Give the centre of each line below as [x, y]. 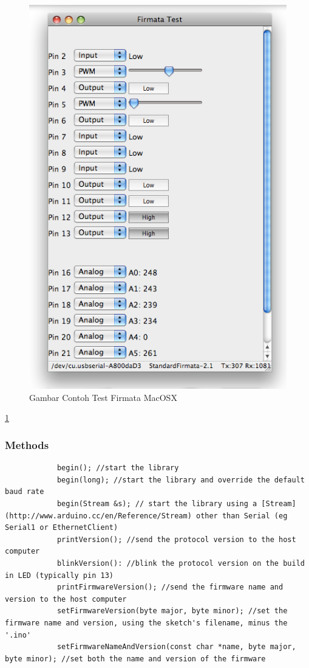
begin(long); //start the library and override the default [181, 480]
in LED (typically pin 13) [59, 575]
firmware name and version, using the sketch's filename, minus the [146, 623]
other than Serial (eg [242, 516]
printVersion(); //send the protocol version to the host [176, 539]
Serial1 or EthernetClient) [62, 528]
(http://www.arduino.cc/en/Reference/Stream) [98, 516]
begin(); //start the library [118, 468]
